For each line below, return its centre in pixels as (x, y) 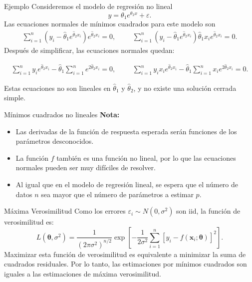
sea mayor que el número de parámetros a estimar (117, 194)
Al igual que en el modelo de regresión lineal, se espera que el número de (127, 184)
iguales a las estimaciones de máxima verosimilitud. (83, 273)
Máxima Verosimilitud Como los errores (65, 211)
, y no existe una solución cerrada (185, 88)
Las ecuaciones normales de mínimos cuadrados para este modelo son (110, 24)
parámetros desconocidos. (55, 141)
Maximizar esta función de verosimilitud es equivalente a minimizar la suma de (125, 254)
